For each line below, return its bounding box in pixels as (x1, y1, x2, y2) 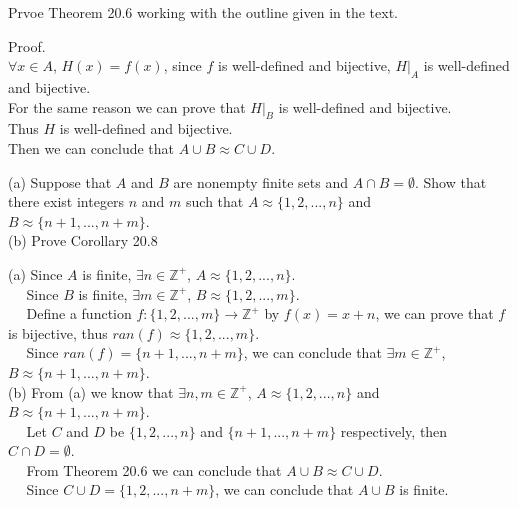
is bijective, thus (8, 322, 108, 343)
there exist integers (8, 191, 125, 212)
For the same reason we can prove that (8, 96, 246, 117)
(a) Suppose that (8, 171, 112, 192)
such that (186, 191, 244, 212)
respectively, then (340, 420, 448, 441)
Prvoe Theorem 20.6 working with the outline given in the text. (8, 2, 398, 22)
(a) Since (8, 263, 63, 284)
